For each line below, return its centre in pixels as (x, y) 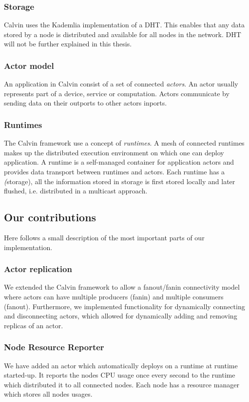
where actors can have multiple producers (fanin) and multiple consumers (114, 296)
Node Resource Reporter (54, 347)
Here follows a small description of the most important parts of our (104, 237)
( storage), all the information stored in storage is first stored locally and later (120, 181)
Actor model (29, 65)
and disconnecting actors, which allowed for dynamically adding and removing (121, 316)
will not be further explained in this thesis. (68, 44)
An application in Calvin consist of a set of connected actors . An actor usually (121, 84)
